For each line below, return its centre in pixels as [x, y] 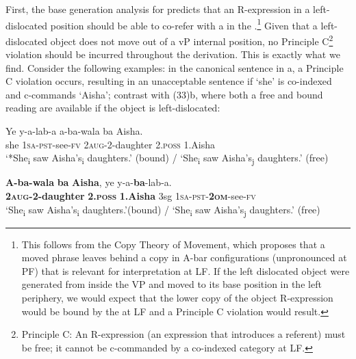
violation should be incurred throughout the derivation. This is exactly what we [173, 54]
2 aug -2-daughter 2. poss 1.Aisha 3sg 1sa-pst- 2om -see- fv [131, 195]
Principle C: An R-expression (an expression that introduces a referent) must [183, 334]
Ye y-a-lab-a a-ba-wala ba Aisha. [74, 131]
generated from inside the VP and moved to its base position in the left [171, 284]
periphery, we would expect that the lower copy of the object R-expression [177, 298]
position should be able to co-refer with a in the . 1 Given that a [184, 24]
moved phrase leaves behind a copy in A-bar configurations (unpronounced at [184, 257]
